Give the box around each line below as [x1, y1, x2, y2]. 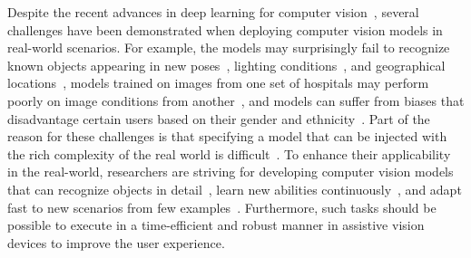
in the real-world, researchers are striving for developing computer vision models [7, 162, 454, 181]
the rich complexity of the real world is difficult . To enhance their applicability [7, 144, 451, 163]
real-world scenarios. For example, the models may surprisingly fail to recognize [7, 38, 450, 57]
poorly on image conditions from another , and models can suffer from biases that [7, 91, 465, 110]
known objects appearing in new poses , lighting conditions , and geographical [7, 55, 446, 74]
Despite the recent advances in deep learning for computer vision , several [7, 3, 419, 21]
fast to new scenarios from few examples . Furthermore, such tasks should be [7, 197, 437, 216]
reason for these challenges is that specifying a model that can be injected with [7, 127, 447, 146]
